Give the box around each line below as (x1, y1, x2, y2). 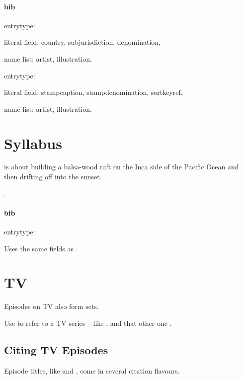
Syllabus (4, 133, 62, 153)
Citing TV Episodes (4, 342, 108, 357)
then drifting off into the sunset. (4, 171, 102, 182)
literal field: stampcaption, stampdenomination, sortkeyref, (4, 87, 183, 97)
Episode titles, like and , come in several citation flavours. (4, 365, 180, 376)
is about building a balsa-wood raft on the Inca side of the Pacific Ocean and (4, 161, 239, 172)
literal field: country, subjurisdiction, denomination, (4, 37, 161, 47)
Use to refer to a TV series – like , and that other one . (4, 317, 172, 328)
